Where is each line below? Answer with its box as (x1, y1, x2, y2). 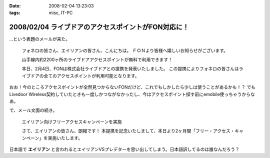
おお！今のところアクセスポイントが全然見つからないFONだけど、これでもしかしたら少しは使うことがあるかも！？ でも (9, 84, 256, 90)
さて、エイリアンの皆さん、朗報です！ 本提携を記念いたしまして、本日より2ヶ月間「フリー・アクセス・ (21, 128, 235, 134)
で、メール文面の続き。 (9, 107, 57, 113)
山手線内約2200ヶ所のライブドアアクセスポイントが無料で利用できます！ (21, 56, 173, 62)
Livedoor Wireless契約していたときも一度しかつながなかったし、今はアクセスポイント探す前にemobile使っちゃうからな (9, 91, 255, 97)
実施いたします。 (47, 135, 82, 141)
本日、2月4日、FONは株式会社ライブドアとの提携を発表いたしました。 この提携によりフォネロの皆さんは (21, 65, 239, 72)
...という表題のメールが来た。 (9, 36, 70, 42)
